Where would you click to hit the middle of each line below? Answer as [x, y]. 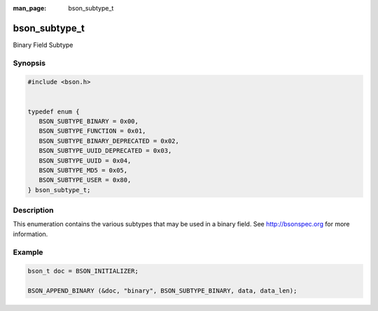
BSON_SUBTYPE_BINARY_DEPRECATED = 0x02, [109, 141]
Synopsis [29, 63]
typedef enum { [54, 111]
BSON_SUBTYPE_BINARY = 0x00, [89, 122]
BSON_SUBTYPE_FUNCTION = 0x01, [92, 131]
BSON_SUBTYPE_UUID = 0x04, [85, 160]
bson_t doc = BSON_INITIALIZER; [83, 271]
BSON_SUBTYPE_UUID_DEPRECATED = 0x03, [105, 151]
